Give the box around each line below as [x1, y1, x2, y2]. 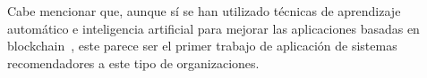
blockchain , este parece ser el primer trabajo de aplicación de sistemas [7, 36, 397, 55]
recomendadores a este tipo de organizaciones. [7, 53, 260, 72]
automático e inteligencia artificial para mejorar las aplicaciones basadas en [7, 19, 420, 37]
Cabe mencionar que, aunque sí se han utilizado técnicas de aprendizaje [7, 2, 401, 19]
